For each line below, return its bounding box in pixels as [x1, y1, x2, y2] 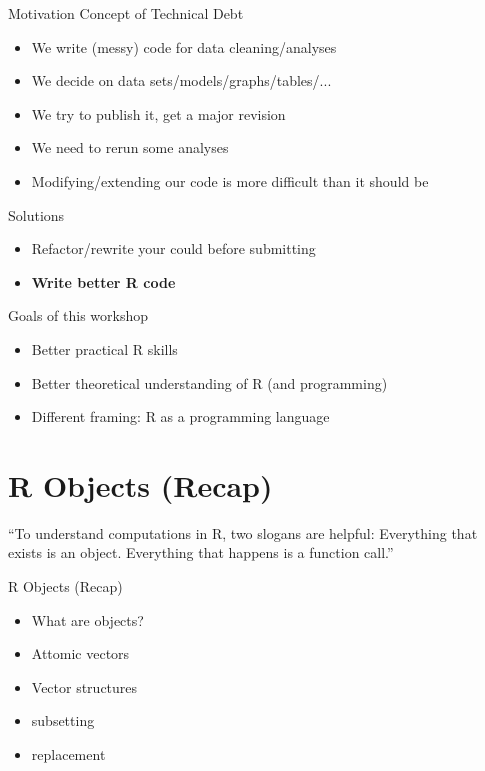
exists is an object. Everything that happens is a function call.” [8, 542, 394, 563]
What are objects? [31, 609, 144, 630]
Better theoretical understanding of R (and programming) [31, 372, 388, 393]
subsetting [31, 710, 95, 731]
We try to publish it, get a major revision [31, 103, 286, 124]
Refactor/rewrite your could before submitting [31, 238, 316, 259]
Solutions [8, 204, 65, 225]
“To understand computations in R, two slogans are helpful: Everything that [8, 522, 478, 543]
